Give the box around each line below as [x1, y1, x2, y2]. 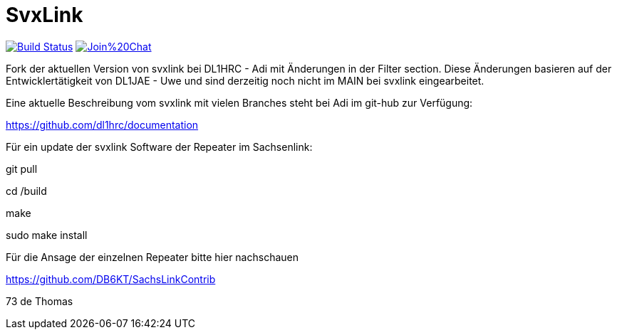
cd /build [6, 184, 47, 197]
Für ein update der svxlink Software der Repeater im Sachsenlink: [6, 140, 313, 153]
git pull [6, 162, 38, 175]
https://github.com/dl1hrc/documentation [6, 118, 199, 131]
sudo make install [6, 228, 88, 241]
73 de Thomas [6, 294, 73, 307]
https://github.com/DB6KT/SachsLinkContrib [6, 272, 216, 285]
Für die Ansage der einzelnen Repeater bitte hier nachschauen [6, 250, 299, 263]
